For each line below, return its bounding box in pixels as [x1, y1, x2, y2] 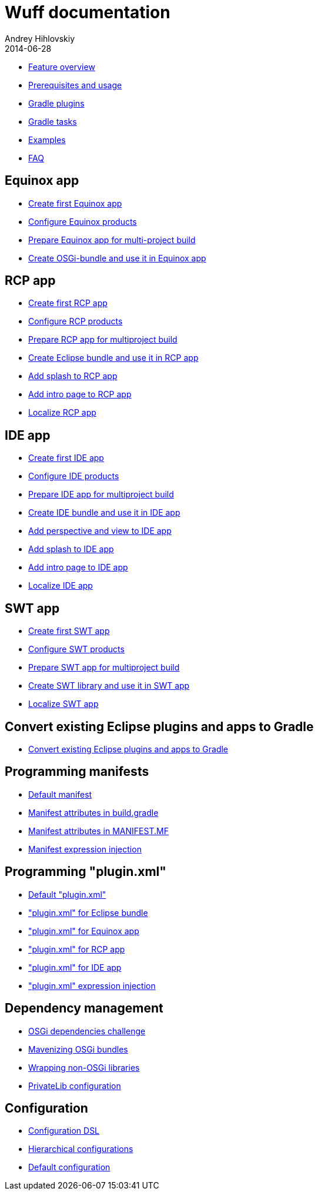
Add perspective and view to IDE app [28, 526, 172, 536]
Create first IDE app [28, 453, 104, 463]
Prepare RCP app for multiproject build [28, 334, 178, 345]
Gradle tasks [28, 116, 77, 127]
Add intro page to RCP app [28, 389, 132, 400]
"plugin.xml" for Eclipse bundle [28, 907, 148, 918]
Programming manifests [5, 764, 149, 779]
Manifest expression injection [28, 844, 142, 854]
